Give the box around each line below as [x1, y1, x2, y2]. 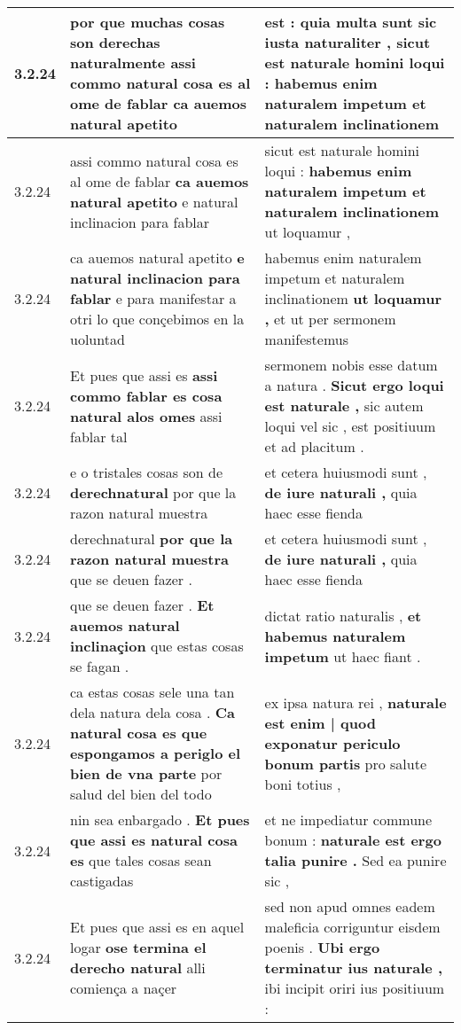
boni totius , [264, 773, 341, 794]
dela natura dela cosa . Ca [70, 702, 235, 722]
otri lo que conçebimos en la [70, 308, 245, 329]
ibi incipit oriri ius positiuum [264, 978, 445, 998]
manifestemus [264, 329, 348, 349]
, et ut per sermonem [264, 308, 396, 329]
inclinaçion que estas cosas [70, 636, 244, 656]
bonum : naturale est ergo [264, 830, 441, 850]
